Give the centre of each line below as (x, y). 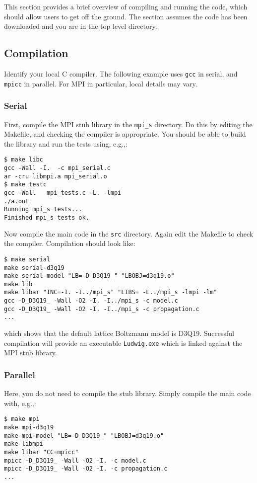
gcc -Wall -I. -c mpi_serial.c (57, 168)
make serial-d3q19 (34, 268)
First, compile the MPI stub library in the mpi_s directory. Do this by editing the (128, 124)
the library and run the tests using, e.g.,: (66, 143)
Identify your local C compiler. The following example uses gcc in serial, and (121, 73)
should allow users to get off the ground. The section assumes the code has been (126, 16)
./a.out (17, 201)
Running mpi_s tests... (43, 209)
